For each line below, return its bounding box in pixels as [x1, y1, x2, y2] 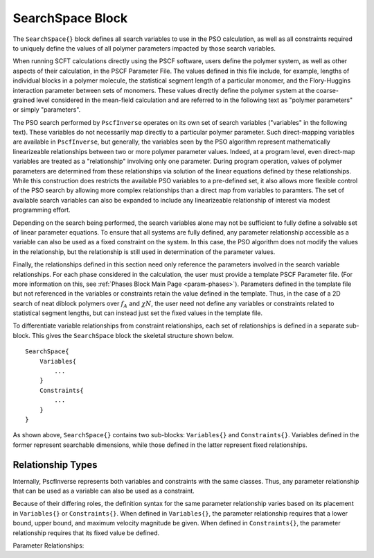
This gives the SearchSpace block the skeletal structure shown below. [32, 331, 234, 339]
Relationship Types [12, 459, 98, 471]
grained [12, 96, 35, 104]
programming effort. [12, 205, 71, 214]
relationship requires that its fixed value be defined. [12, 528, 160, 537]
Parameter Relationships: [12, 541, 84, 550]
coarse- [316, 86, 339, 94]
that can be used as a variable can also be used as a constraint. [12, 487, 195, 496]
